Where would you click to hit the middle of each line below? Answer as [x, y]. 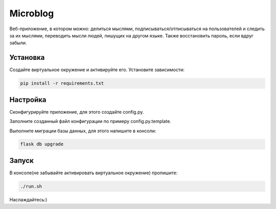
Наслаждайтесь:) [28, 199]
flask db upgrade [42, 144]
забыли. [18, 43]
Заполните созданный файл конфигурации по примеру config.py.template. [90, 121]
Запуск [22, 161]
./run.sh [31, 186]
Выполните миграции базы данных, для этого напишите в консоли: [83, 131]
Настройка [28, 100]
